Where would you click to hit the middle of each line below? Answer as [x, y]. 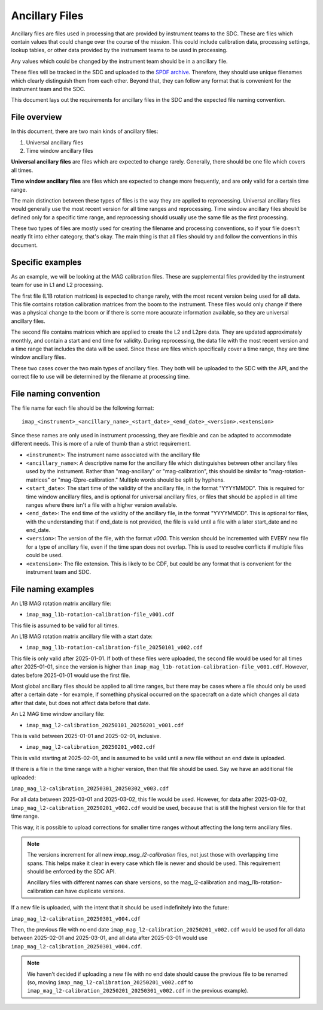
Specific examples [46, 262]
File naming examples [53, 589]
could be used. [44, 555]
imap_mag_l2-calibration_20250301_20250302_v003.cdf [90, 788]
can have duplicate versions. [90, 891]
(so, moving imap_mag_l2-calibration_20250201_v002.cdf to [110, 982]
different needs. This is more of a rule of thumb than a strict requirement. [101, 444]
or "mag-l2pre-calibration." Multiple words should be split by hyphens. [138, 480]
